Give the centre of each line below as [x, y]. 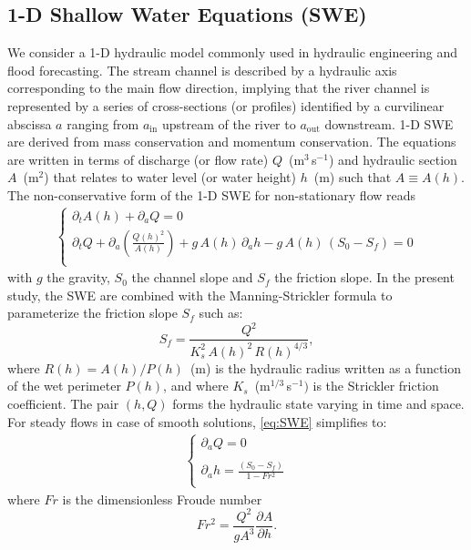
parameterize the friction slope [92, 313]
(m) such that [353, 177]
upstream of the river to [229, 123]
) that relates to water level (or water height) [170, 177]
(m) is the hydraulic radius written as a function [326, 367]
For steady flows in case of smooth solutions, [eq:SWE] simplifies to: [197, 421]
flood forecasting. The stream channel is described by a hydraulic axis [202, 70]
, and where [196, 386]
